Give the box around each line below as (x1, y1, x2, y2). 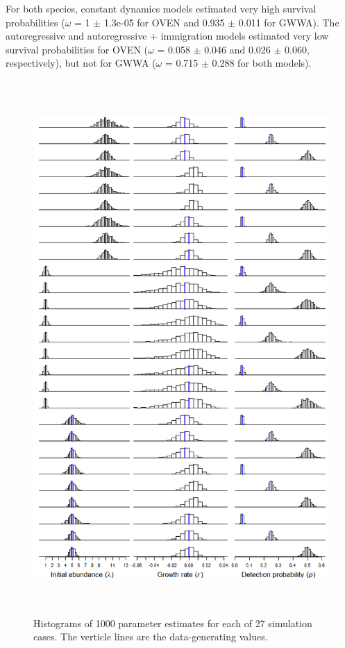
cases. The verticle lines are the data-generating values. (33, 629, 268, 644)
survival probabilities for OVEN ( (6, 42, 149, 56)
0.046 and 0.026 (204, 42, 271, 56)
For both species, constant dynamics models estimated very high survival (6, 1, 317, 15)
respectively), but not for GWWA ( (6, 56, 156, 70)
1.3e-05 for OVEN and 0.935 (103, 15, 225, 29)
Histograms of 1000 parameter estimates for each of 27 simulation (33, 615, 312, 630)
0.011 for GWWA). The (238, 15, 339, 29)
